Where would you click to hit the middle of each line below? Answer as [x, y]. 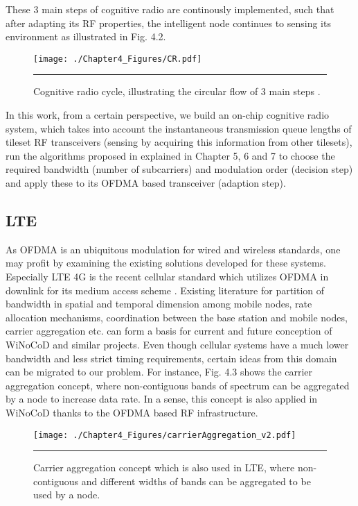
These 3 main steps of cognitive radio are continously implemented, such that [170, 9]
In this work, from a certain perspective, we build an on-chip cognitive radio [168, 115]
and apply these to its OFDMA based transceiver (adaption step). [146, 183]
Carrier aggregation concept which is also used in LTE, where [164, 467]
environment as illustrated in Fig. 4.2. [86, 36]
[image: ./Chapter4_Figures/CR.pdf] [118, 59]
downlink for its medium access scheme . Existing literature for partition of [165, 290]
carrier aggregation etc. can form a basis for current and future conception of [169, 331]
